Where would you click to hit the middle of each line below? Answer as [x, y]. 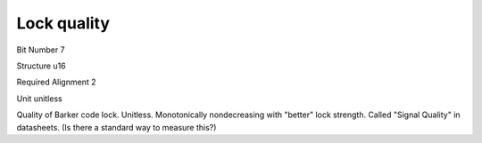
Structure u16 [41, 66]
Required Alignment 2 [56, 82]
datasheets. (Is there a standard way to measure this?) [116, 127]
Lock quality [63, 23]
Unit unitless [39, 99]
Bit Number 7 [41, 50]
